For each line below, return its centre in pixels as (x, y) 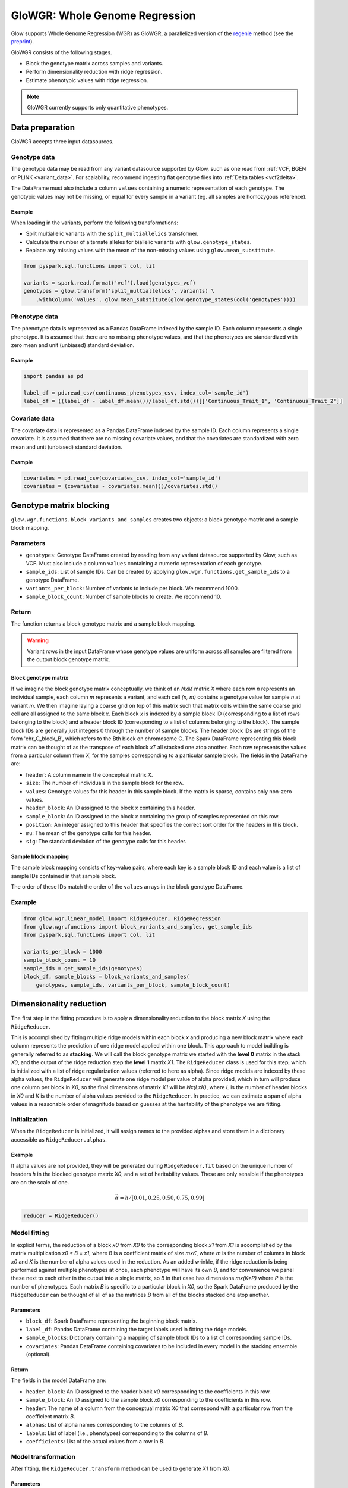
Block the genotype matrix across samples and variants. (94, 63)
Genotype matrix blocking (60, 505)
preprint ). (23, 41)
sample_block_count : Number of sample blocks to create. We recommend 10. (124, 597)
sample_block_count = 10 (60, 960)
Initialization (29, 1119)
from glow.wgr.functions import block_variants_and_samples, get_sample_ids (138, 926)
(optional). (38, 1355)
